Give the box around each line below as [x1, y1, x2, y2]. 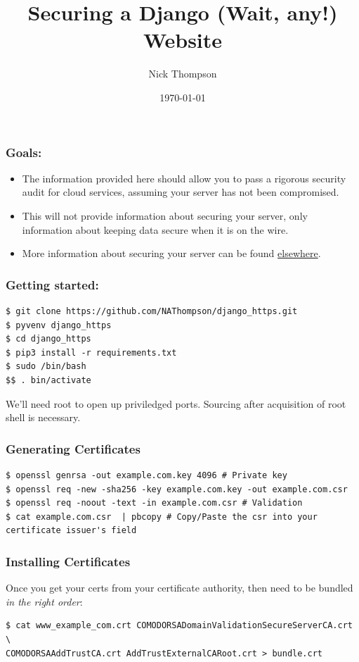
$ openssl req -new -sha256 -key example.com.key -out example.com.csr [6, 484, 348, 494]
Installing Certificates [6, 552, 131, 570]
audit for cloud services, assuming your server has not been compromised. [22, 185, 339, 199]
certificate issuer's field [6, 525, 137, 536]
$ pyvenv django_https [6, 320, 112, 330]
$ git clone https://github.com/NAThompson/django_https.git [6, 306, 298, 316]
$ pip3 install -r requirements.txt [6, 347, 177, 358]
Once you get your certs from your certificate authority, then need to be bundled [6, 580, 353, 595]
